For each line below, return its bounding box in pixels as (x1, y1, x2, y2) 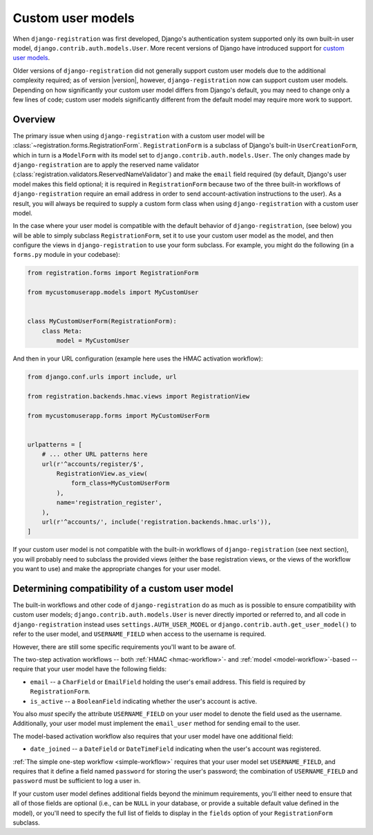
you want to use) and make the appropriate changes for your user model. (12, 565, 221, 573)
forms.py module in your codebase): (12, 251, 120, 259)
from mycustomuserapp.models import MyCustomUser (27, 289, 199, 296)
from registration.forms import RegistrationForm (27, 269, 199, 277)
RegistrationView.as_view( (56, 470, 148, 478)
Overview (12, 113, 56, 125)
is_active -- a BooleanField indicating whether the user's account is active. (30, 697, 258, 705)
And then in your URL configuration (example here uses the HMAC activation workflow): (12, 354, 263, 363)
